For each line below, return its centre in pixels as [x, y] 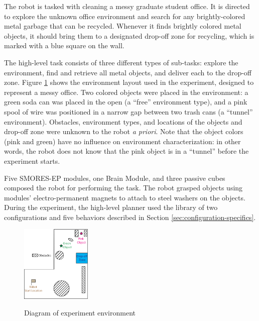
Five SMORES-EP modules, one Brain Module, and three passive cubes [115, 178]
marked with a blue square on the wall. [64, 45]
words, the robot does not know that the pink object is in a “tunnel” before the [126, 151]
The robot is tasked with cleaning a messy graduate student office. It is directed [127, 6]
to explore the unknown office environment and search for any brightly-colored [125, 16]
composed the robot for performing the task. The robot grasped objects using [123, 188]
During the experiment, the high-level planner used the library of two [111, 207]
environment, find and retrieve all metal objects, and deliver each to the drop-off [128, 72]
